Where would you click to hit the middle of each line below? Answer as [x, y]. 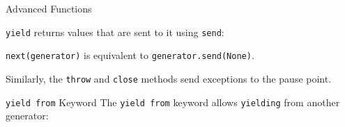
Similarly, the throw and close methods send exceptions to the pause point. [169, 78]
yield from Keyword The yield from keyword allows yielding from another [173, 102]
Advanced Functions [49, 8]
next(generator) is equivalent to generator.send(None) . [130, 55]
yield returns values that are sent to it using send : [115, 32]
